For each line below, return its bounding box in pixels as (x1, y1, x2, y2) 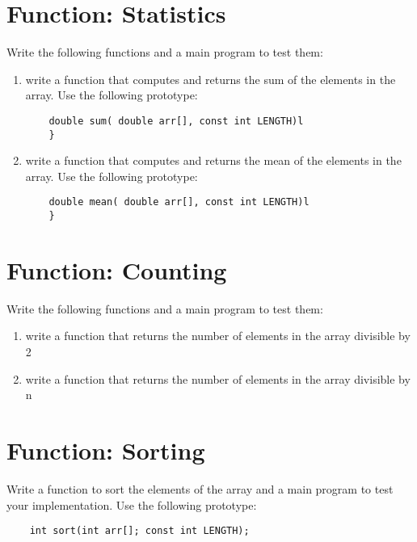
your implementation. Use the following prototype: (6, 496, 257, 513)
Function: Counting (6, 253, 227, 286)
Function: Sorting (6, 434, 205, 466)
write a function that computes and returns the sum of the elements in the (25, 70, 396, 87)
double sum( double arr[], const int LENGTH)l (48, 115, 304, 127)
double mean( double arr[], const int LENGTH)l (48, 196, 310, 208)
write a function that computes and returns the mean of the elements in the (25, 152, 402, 169)
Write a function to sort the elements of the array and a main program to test (6, 480, 394, 497)
